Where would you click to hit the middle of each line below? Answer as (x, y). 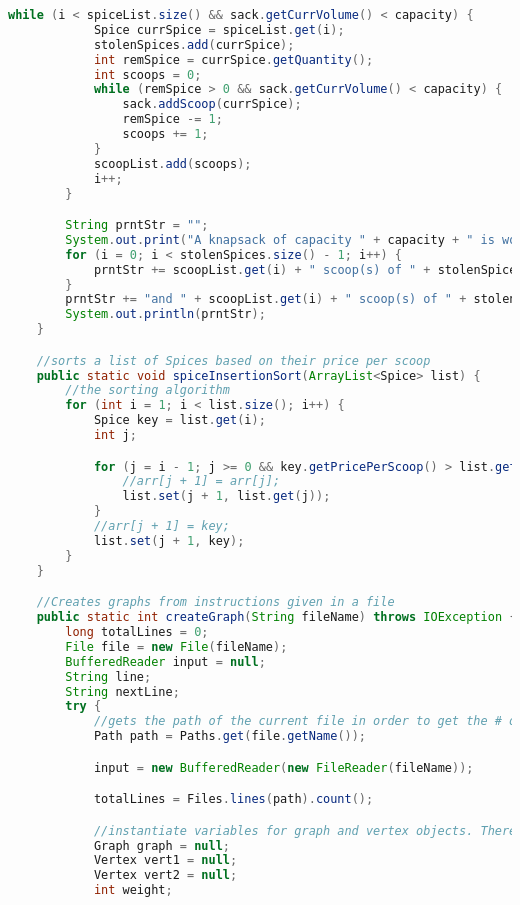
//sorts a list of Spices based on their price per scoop (233, 360)
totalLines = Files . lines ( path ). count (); (233, 799)
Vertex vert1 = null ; (165, 860)
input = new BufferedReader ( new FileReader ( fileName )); (283, 767)
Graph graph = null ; (161, 845)
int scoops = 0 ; (147, 74)
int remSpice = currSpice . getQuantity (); (233, 59)
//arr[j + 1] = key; (161, 526)
